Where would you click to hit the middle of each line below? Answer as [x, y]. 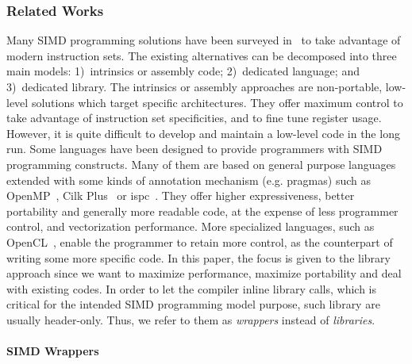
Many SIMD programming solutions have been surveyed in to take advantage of [204, 40]
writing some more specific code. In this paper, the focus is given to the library [198, 257]
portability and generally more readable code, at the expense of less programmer [202, 211]
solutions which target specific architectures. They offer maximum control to [217, 102]
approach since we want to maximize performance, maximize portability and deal [204, 273]
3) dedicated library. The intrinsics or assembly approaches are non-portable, [194, 86]
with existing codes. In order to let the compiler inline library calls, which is [192, 288]
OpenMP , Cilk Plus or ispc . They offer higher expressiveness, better [181, 195]
